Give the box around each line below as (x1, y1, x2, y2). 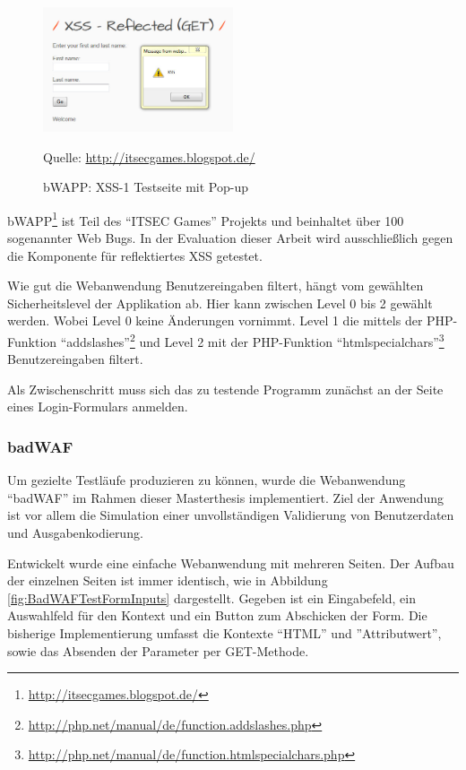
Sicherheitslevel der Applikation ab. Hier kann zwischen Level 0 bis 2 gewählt (7, 293, 433, 312)
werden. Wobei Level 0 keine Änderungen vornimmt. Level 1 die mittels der (7, 311, 423, 330)
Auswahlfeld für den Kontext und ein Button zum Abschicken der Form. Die (7, 606, 427, 625)
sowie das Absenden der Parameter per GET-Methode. (7, 641, 309, 660)
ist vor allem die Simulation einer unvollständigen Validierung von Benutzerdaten (7, 506, 454, 524)
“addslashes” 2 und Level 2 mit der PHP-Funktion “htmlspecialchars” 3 (60, 329, 444, 350)
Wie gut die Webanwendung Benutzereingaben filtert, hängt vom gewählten (7, 276, 424, 295)
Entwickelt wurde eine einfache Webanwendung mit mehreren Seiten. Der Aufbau (7, 553, 454, 572)
